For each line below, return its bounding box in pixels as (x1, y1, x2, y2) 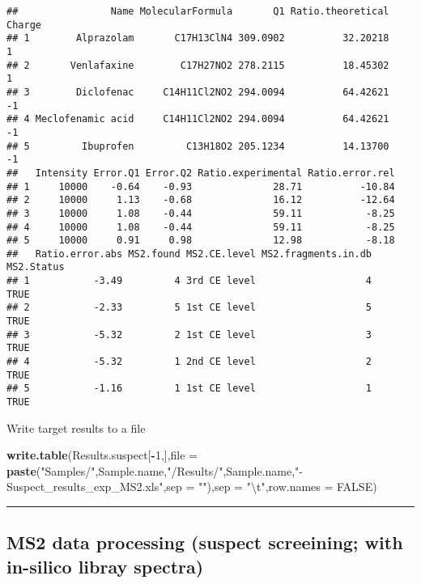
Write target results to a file (6, 419, 146, 436)
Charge (6, 19, 41, 31)
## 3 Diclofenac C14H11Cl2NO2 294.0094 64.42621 (6, 86, 389, 98)
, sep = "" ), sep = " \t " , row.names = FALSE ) (163, 478, 377, 495)
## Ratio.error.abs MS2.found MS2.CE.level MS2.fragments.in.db (6, 248, 372, 260)
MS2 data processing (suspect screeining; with (6, 530, 403, 555)
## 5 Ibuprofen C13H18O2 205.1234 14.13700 (6, 140, 389, 152)
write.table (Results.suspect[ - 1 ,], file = (6, 446, 198, 463)
